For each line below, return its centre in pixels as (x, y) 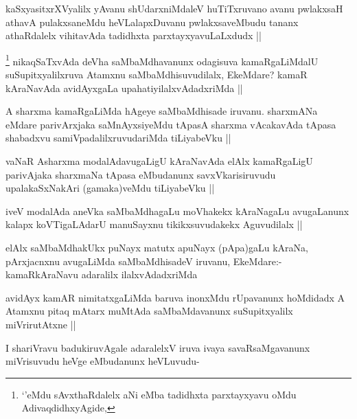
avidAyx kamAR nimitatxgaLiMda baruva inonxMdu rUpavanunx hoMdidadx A (175, 297)
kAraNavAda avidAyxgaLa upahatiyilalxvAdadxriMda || (124, 88)
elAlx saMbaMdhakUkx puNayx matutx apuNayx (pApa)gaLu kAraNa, (157, 247)
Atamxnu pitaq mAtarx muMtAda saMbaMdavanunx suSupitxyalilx (149, 311)
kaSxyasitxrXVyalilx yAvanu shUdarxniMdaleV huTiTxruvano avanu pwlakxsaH (174, 8)
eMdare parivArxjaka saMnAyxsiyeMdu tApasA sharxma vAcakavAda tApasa (171, 124)
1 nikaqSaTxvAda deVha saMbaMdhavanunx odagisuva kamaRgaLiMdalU (162, 60)
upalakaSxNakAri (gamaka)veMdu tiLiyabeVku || (110, 188)
